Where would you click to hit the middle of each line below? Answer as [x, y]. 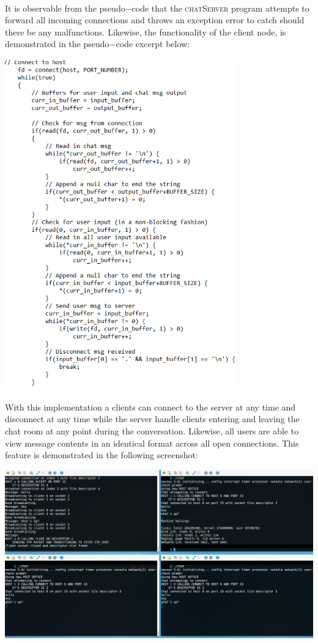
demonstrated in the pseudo [57, 44]
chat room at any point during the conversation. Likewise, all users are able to [152, 431]
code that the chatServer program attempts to [220, 8]
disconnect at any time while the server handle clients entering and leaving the [152, 419]
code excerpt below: [153, 44]
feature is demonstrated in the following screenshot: [102, 455]
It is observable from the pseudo [65, 8]
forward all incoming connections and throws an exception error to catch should [155, 20]
